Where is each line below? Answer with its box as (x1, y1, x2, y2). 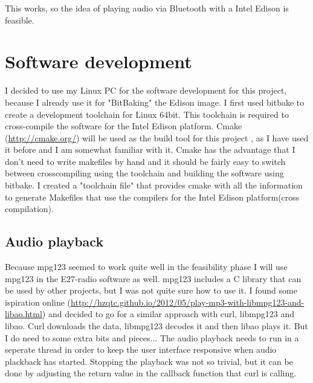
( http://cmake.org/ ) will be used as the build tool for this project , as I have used (5, 131, 309, 144)
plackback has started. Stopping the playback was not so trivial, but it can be (5, 355, 293, 367)
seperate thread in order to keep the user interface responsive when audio (5, 343, 277, 356)
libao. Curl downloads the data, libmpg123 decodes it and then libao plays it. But (5, 320, 308, 332)
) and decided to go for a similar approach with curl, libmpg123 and (42, 307, 295, 320)
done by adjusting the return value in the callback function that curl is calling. (5, 367, 297, 379)
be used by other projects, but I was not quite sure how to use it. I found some (5, 284, 297, 297)
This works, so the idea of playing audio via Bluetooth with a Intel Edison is (5, 2, 289, 14)
